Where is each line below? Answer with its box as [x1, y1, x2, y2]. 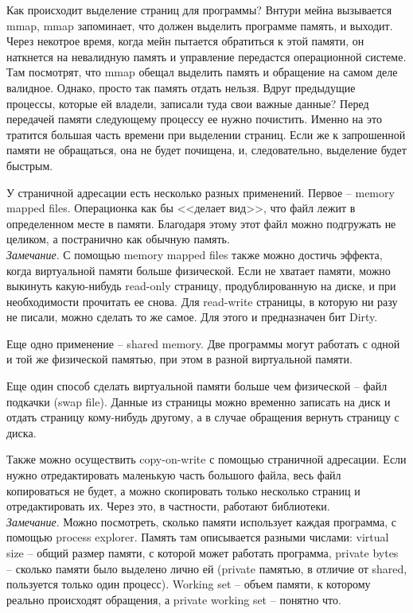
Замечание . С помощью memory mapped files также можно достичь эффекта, [6, 246, 383, 262]
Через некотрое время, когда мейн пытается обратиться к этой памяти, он [6, 33, 364, 49]
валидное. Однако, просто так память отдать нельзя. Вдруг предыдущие [6, 79, 356, 95]
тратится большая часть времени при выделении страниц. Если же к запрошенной [6, 126, 406, 142]
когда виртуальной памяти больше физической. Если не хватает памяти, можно [6, 262, 391, 278]
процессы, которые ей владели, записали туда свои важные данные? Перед [6, 95, 369, 111]
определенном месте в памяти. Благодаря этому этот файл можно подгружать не [6, 215, 396, 231]
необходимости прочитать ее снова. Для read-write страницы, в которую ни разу [6, 293, 398, 309]
